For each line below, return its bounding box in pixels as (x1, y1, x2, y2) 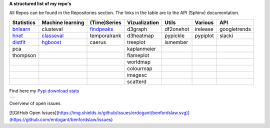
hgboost (41, 38, 61, 45)
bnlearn (12, 25, 31, 32)
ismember (164, 38, 188, 45)
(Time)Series (89, 19, 122, 26)
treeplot (126, 38, 145, 45)
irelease (194, 25, 213, 32)
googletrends (219, 25, 251, 32)
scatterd (126, 78, 147, 85)
